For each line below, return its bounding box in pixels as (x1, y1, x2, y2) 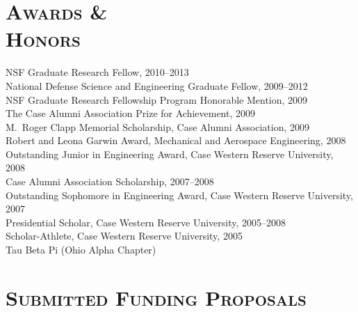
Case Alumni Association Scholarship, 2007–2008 (6, 174, 214, 189)
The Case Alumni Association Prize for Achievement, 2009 (6, 106, 256, 120)
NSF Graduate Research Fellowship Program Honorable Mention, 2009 (6, 92, 308, 107)
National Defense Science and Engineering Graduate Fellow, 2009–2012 (6, 78, 308, 93)
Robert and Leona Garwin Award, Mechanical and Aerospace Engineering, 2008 (6, 133, 346, 148)
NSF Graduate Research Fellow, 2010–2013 (6, 65, 189, 79)
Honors (6, 24, 81, 53)
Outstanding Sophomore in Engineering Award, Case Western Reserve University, (6, 187, 353, 202)
